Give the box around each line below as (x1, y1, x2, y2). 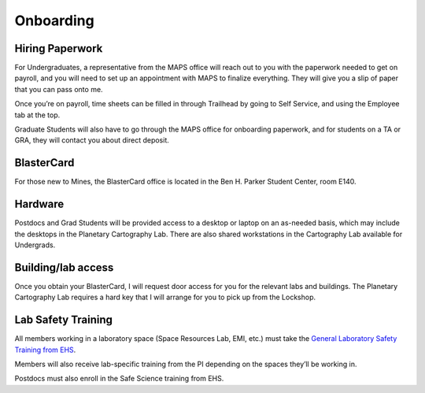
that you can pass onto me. (14, 84, 103, 94)
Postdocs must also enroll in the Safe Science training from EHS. (14, 374, 224, 384)
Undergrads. (14, 240, 56, 250)
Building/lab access (14, 261, 114, 274)
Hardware (14, 198, 65, 211)
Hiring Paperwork (14, 42, 103, 55)
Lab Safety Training (14, 313, 113, 327)
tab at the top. (14, 110, 61, 120)
